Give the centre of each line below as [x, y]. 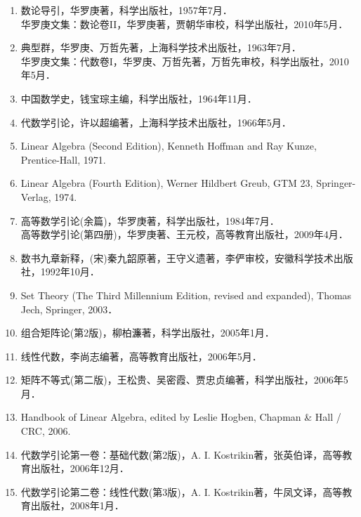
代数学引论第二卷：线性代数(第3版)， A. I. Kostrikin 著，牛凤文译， [172, 491]
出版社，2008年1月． [77, 505]
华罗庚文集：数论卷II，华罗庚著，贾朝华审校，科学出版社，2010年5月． [184, 24]
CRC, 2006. [46, 431]
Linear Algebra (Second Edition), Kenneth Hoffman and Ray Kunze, [169, 146]
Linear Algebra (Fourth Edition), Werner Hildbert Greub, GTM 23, [167, 183]
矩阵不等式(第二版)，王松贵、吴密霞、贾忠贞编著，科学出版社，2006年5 [184, 380]
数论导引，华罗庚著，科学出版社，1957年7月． [126, 10]
